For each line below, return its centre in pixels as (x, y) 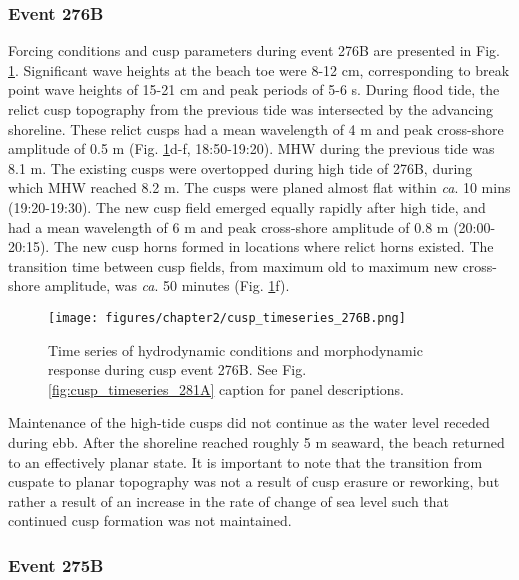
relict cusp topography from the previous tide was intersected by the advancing (251, 109)
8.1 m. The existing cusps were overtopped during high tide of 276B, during (240, 167)
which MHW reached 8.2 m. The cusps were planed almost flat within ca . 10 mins (259, 187)
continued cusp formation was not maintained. (150, 520)
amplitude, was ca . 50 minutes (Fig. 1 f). (167, 285)
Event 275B (56, 564)
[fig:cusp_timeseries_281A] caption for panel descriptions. (226, 388)
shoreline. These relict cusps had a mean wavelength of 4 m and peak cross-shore (256, 128)
